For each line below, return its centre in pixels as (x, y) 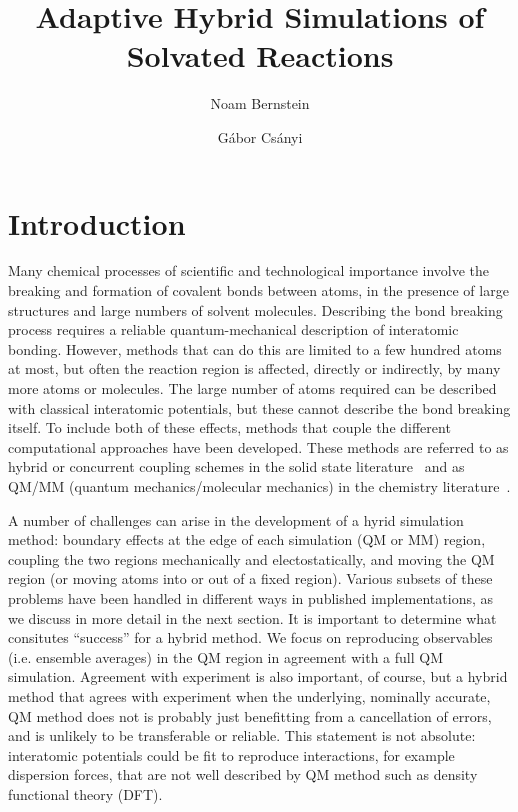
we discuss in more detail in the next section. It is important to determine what (252, 617)
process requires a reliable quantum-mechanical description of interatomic (233, 329)
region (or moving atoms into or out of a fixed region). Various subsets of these (250, 578)
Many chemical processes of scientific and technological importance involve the (249, 270)
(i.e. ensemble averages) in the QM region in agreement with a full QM (226, 656)
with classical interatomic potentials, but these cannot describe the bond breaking (259, 407)
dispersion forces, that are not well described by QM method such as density (243, 774)
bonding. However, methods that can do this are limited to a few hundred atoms (255, 348)
